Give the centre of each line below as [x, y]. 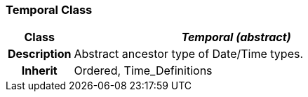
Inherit [39, 71]
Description [40, 54]
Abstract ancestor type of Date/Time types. [189, 54]
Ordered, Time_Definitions [143, 71]
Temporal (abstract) [236, 37]
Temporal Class [49, 10]
